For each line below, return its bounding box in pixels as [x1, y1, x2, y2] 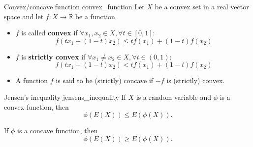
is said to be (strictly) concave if [56, 75, 154, 86]
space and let [4, 11, 44, 21]
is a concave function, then [17, 125, 98, 136]
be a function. [75, 11, 117, 21]
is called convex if [21, 28, 78, 38]
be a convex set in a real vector [155, 1, 249, 11]
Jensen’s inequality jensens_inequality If [4, 91, 126, 102]
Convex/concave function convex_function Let [4, 1, 145, 11]
